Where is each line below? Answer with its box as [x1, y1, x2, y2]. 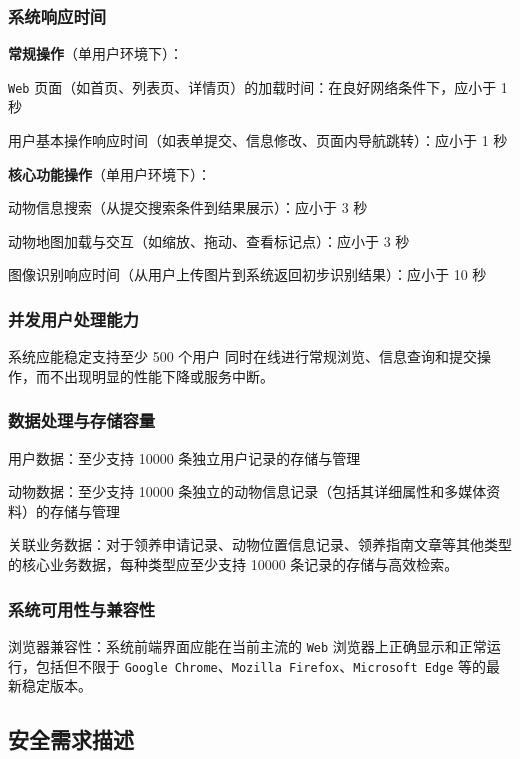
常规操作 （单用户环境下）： [8, 43, 183, 64]
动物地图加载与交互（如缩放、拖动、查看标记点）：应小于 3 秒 [8, 230, 410, 251]
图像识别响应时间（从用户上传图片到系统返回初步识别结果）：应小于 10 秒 [8, 264, 487, 285]
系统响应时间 [8, 3, 107, 28]
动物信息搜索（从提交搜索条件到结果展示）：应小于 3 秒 [8, 197, 368, 218]
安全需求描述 [8, 724, 134, 755]
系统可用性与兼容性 [8, 596, 156, 621]
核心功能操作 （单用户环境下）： [8, 163, 211, 184]
